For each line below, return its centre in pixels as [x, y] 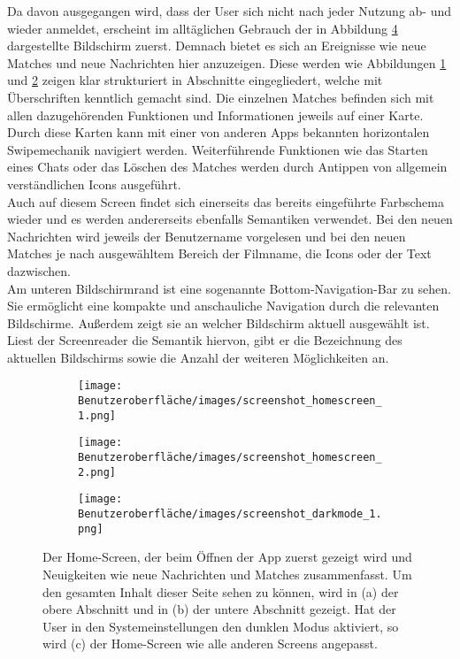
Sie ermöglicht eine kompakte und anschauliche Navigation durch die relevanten [223, 306]
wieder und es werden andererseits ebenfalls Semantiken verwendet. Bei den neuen [230, 219]
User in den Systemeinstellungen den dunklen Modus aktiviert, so [221, 626]
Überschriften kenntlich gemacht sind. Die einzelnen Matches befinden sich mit [221, 97]
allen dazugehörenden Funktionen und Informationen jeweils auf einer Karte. [215, 115]
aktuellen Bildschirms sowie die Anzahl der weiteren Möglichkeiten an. [198, 357]
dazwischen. [39, 270]
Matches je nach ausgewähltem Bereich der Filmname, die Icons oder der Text [219, 253]
